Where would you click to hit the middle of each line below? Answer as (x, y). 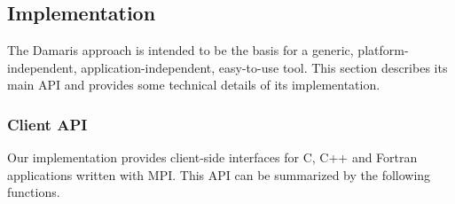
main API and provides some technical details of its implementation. (194, 85)
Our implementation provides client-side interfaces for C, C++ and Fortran (212, 157)
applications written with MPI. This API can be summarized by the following (219, 174)
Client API (47, 124)
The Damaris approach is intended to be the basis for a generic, (180, 50)
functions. (34, 192)
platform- (383, 50)
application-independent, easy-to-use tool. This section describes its (264, 67)
